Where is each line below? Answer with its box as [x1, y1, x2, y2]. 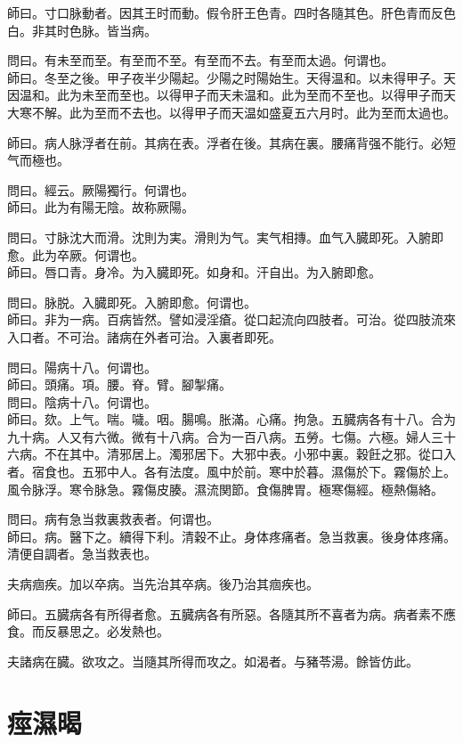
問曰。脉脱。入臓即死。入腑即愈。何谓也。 [7, 292, 256, 311]
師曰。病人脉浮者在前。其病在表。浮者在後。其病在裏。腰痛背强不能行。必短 [7, 133, 456, 151]
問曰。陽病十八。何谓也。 [7, 357, 157, 376]
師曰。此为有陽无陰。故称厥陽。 [7, 198, 194, 216]
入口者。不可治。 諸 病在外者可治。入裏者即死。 [7, 327, 281, 346]
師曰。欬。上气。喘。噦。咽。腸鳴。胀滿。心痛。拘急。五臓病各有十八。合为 [7, 410, 456, 429]
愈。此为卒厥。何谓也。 [7, 245, 144, 264]
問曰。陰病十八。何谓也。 [7, 392, 157, 411]
